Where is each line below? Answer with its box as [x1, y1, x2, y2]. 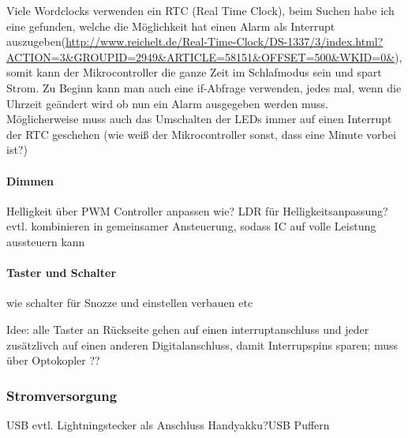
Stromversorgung [6, 385, 118, 405]
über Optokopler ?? [6, 352, 100, 369]
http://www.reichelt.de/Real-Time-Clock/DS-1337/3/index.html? [66, 33, 384, 50]
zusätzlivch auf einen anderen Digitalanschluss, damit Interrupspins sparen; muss [6, 336, 399, 353]
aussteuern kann [6, 233, 85, 249]
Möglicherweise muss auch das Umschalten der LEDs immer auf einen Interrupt [6, 110, 392, 127]
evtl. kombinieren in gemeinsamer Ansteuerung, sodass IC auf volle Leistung [6, 218, 376, 234]
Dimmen [6, 172, 54, 189]
